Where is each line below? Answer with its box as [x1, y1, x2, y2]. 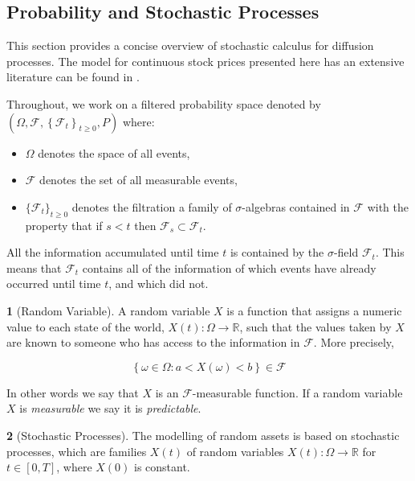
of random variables [186, 442, 284, 459]
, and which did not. [108, 275, 209, 292]
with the [367, 198, 409, 215]
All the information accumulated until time [6, 244, 219, 261]
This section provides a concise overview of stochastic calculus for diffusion [6, 37, 374, 54]
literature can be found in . [6, 68, 140, 85]
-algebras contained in [242, 198, 350, 215]
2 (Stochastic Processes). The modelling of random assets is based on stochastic [6, 426, 400, 443]
